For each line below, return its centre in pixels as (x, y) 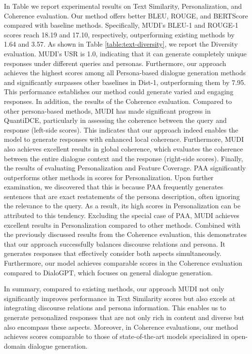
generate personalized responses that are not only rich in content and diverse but (124, 317)
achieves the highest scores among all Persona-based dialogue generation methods (125, 73)
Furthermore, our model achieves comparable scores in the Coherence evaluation (123, 263)
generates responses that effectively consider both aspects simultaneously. (113, 253)
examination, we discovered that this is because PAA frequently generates (114, 187)
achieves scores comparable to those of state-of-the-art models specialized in (117, 336)
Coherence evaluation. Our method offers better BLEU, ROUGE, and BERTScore (126, 15)
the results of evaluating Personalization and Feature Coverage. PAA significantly (125, 168)
